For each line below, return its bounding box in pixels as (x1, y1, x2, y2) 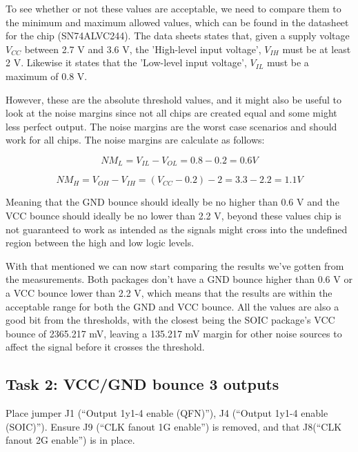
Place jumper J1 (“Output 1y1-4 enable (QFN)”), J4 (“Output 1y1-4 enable (6, 406, 328, 420)
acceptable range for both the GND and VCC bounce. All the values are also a (6, 299, 339, 313)
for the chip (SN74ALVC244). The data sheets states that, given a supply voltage (6, 28, 350, 43)
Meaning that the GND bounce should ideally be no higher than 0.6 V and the (6, 195, 339, 209)
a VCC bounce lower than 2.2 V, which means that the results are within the (6, 285, 332, 299)
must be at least (282, 41, 351, 56)
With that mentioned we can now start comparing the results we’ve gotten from (6, 258, 344, 273)
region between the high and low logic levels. (6, 235, 195, 250)
